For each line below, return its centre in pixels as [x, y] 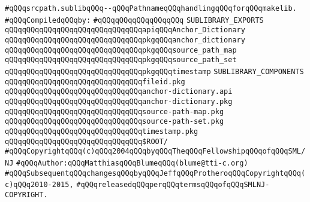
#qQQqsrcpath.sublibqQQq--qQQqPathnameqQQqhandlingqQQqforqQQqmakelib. [151, 8]
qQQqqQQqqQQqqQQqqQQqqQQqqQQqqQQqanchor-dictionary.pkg [119, 101]
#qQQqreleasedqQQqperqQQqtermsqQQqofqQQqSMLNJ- [173, 185]
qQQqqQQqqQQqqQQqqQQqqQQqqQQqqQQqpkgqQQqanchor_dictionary [125, 40]
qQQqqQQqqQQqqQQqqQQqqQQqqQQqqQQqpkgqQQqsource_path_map [121, 50]
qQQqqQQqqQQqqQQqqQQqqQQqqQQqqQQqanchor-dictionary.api [119, 92]
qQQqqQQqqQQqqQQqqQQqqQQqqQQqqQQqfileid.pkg [95, 82]
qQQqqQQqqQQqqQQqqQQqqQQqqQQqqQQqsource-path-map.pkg [115, 111]
